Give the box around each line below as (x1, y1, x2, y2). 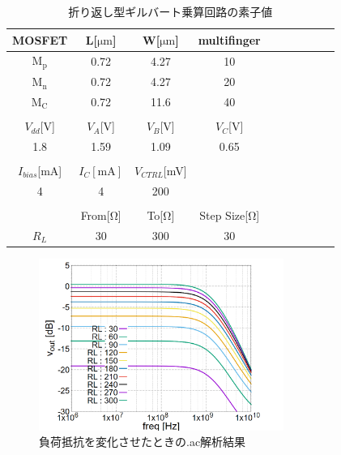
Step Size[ (199, 206, 249, 223)
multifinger (198, 31, 261, 48)
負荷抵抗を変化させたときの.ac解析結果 (39, 433, 246, 450)
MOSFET (12, 31, 68, 48)
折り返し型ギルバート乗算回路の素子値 (68, 3, 273, 19)
